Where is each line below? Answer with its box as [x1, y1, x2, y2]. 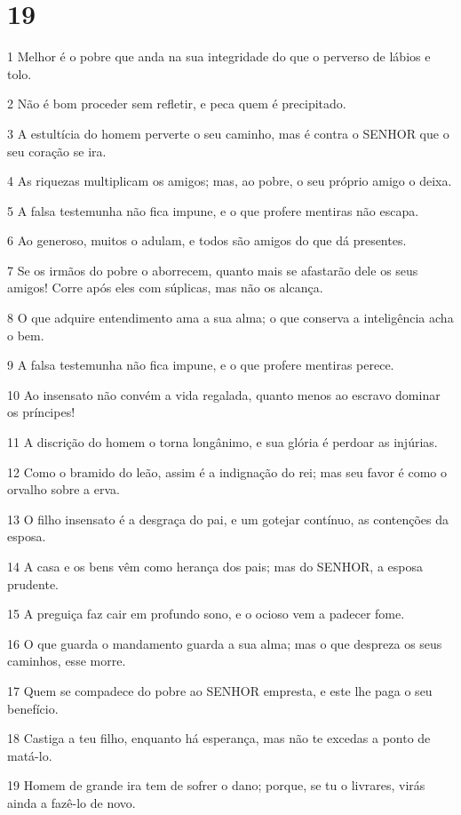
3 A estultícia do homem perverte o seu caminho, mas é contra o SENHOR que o [7, 124, 449, 142]
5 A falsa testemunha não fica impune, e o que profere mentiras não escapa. [7, 201, 419, 220]
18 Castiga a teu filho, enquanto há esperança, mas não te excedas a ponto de [7, 729, 431, 747]
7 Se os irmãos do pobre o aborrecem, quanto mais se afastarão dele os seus [7, 260, 418, 279]
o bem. [7, 325, 44, 344]
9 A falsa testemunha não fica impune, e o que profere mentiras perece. [7, 356, 394, 374]
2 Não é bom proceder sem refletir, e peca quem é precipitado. [7, 94, 346, 113]
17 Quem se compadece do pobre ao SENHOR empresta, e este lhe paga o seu [7, 681, 433, 699]
